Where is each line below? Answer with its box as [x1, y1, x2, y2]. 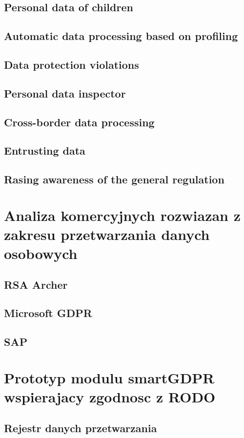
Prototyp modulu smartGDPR [4, 367, 215, 387]
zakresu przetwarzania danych [4, 224, 210, 244]
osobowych [4, 243, 78, 263]
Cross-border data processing [4, 114, 155, 129]
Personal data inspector [4, 85, 126, 100]
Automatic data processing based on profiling [4, 28, 238, 43]
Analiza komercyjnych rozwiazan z [4, 205, 241, 225]
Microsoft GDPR [4, 305, 92, 320]
